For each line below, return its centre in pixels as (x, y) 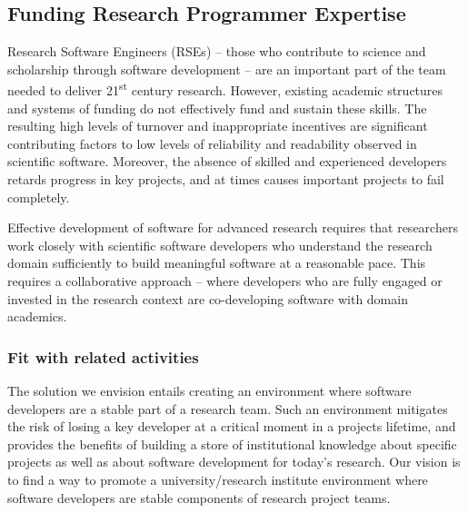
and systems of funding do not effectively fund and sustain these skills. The (217, 108)
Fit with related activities (103, 356)
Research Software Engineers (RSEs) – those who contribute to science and (217, 51)
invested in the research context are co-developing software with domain (208, 298)
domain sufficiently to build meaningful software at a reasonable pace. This (217, 263)
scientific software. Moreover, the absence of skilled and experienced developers (227, 161)
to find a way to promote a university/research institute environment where (218, 479)
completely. (39, 197)
